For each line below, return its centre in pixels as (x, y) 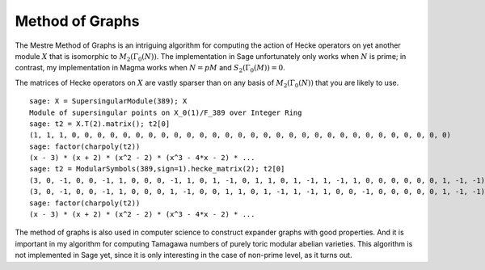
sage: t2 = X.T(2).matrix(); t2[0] (100, 124)
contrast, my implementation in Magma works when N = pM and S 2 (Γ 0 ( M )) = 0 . (150, 69)
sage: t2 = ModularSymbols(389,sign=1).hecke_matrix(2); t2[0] (157, 169)
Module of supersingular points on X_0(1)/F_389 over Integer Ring (166, 112)
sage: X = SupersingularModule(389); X (108, 101)
